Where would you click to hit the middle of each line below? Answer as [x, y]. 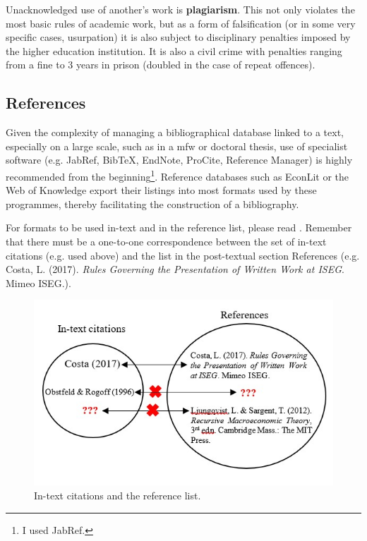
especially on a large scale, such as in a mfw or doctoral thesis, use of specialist [177, 146]
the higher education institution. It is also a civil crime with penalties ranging [174, 50]
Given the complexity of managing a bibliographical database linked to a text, [175, 132]
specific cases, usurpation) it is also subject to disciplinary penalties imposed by [178, 37]
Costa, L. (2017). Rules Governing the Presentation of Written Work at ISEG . [175, 269]
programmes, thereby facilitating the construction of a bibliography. [152, 203]
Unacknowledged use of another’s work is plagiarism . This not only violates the [180, 9]
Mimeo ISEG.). [38, 282]
